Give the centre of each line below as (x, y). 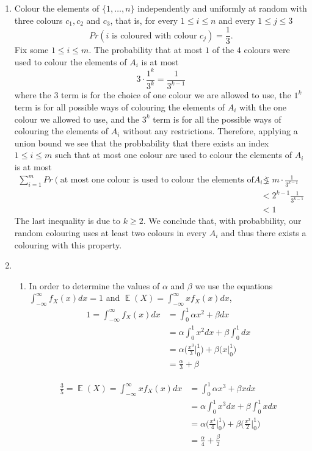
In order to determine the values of (94, 285)
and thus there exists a (264, 232)
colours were (267, 50)
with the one (263, 106)
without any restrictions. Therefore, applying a (210, 131)
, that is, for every (144, 20)
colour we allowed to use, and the (77, 119)
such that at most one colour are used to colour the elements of (173, 155)
